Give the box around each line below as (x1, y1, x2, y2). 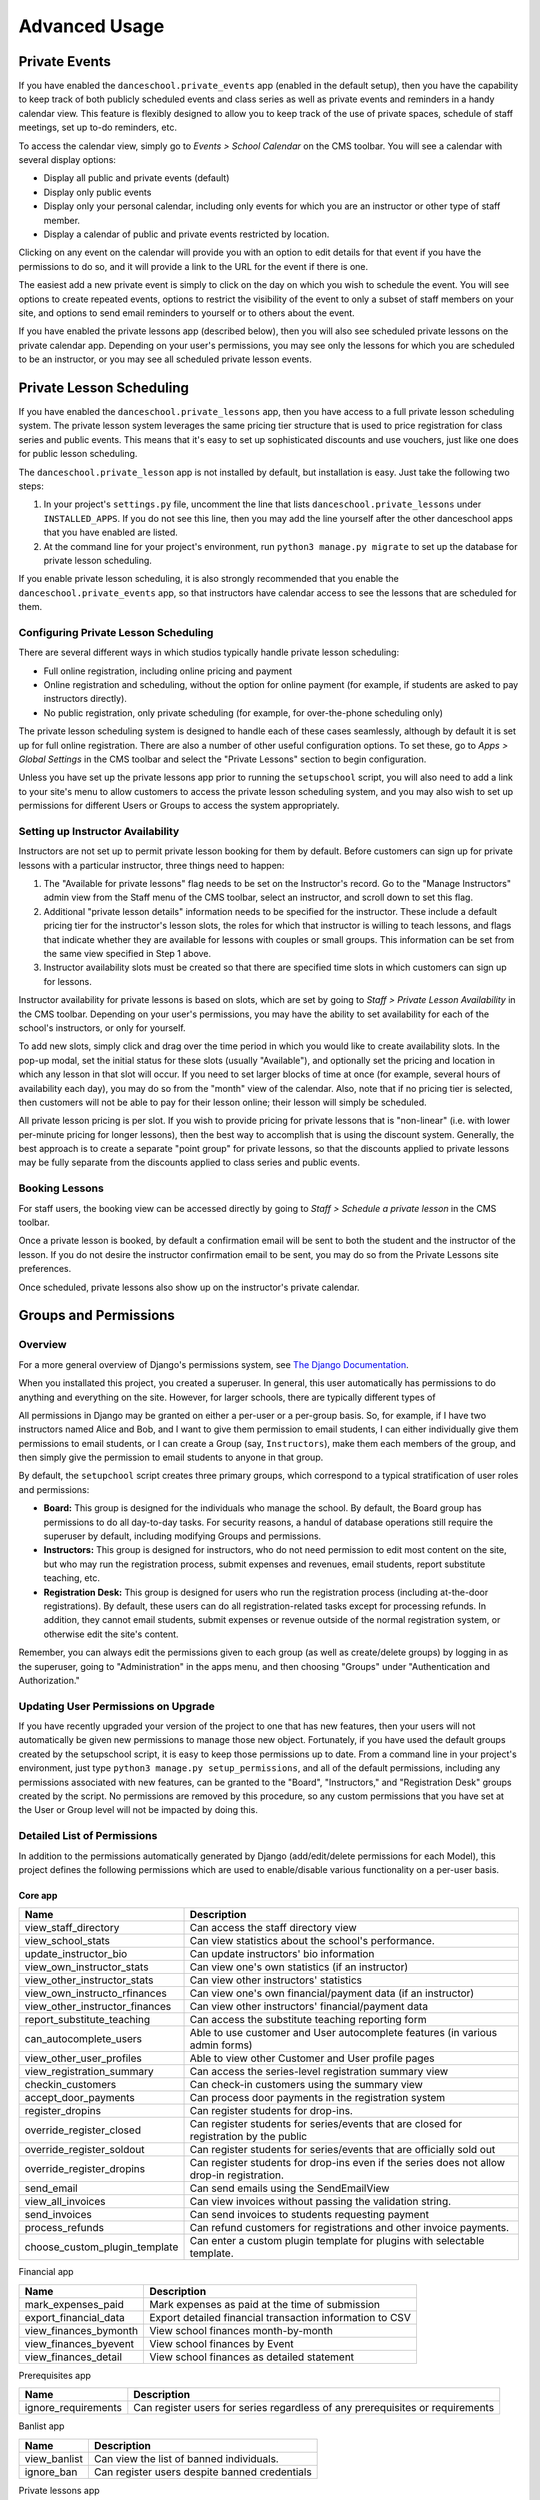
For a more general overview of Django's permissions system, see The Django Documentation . (18, 1358, 409, 1370)
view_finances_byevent (24, 2336, 135, 2350)
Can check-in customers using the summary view (189, 2078, 424, 2092)
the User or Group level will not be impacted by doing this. (18, 1804, 259, 1816)
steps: (18, 480, 44, 492)
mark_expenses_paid (24, 2297, 125, 2311)
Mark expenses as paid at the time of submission (149, 2297, 380, 2311)
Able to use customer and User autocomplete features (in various (189, 2026, 498, 2040)
